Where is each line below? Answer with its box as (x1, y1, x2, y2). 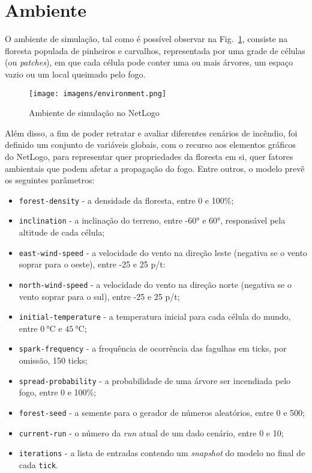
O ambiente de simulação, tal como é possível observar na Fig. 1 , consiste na (5, 32, 288, 45)
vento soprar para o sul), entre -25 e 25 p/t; (19, 290, 180, 302)
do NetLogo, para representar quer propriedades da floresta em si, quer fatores (5, 150, 293, 162)
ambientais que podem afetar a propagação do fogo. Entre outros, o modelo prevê (5, 162, 305, 174)
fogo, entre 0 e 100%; (19, 386, 97, 398)
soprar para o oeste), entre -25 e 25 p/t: (19, 258, 166, 270)
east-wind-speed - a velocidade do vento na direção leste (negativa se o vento (19, 246, 307, 258)
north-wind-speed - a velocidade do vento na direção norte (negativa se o (19, 278, 292, 290)
